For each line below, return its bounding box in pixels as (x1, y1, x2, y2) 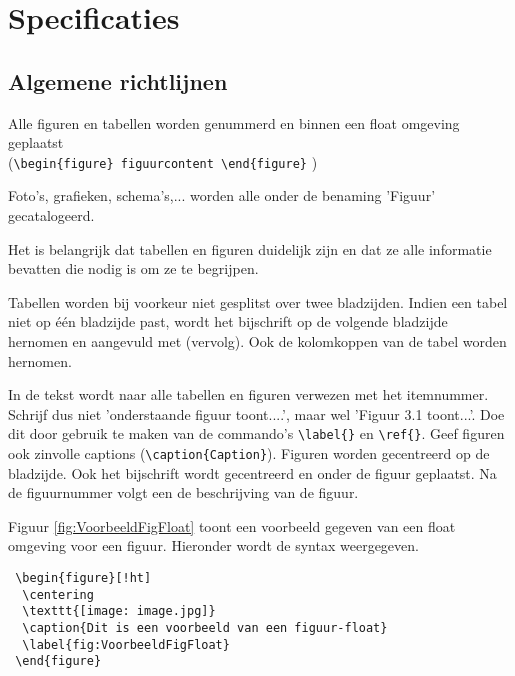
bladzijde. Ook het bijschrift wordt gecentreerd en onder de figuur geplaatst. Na (8, 462, 497, 483)
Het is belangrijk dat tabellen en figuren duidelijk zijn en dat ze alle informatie (8, 238, 492, 259)
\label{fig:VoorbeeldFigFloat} (22, 637, 230, 652)
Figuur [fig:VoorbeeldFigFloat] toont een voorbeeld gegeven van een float (8, 515, 456, 536)
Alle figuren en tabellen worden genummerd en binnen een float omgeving (8, 112, 460, 133)
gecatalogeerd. (8, 205, 95, 226)
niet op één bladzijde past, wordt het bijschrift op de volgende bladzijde (8, 311, 448, 332)
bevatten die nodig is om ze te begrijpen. (8, 258, 259, 279)
